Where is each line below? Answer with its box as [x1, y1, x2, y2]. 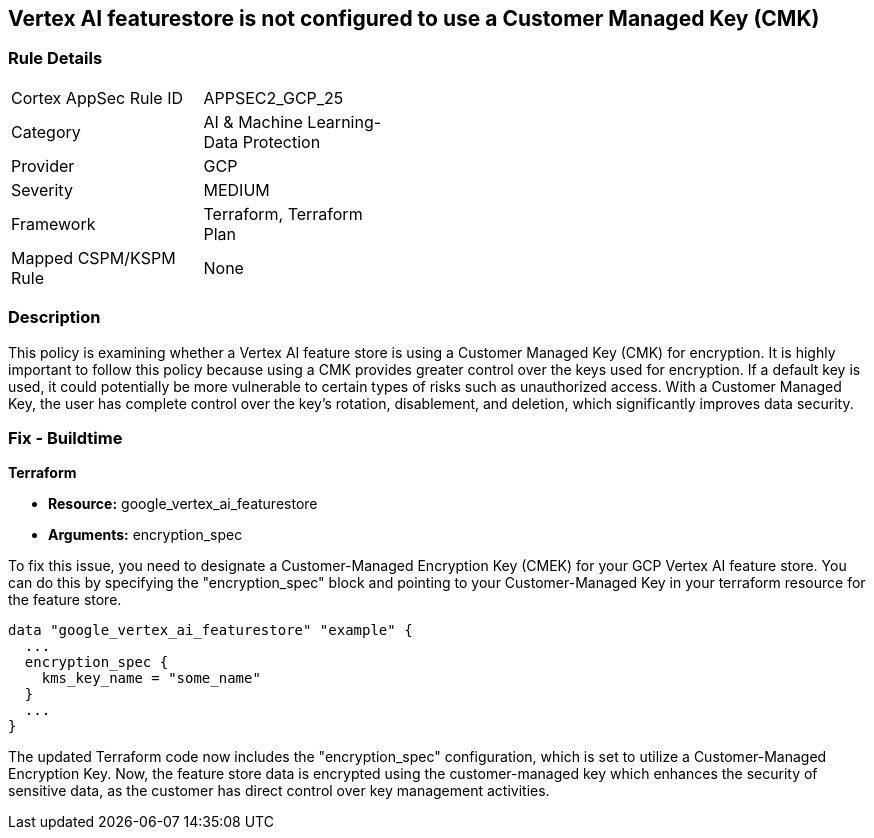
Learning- [307, 111, 382, 132]
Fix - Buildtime [8, 427, 123, 448]
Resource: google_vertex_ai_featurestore [48, 495, 318, 513]
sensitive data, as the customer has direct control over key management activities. [8, 782, 550, 800]
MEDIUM [203, 179, 270, 200]
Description [8, 307, 101, 328]
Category [11, 121, 81, 142]
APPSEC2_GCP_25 [203, 87, 344, 108]
